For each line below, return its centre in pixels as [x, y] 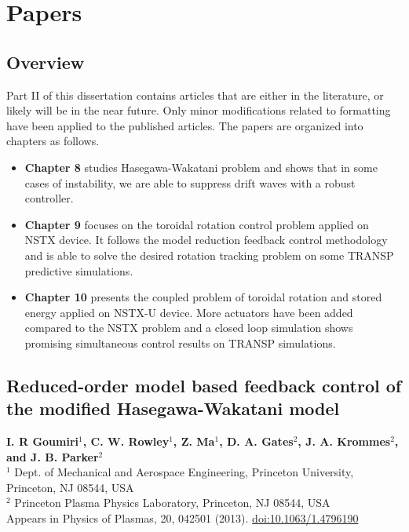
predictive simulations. [79, 270]
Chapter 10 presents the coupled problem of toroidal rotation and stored [203, 297]
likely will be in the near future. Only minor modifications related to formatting [199, 110]
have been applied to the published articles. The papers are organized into [185, 125]
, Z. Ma [194, 441]
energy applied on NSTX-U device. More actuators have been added [189, 312]
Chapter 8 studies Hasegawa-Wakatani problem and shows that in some [201, 167]
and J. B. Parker [53, 456]
